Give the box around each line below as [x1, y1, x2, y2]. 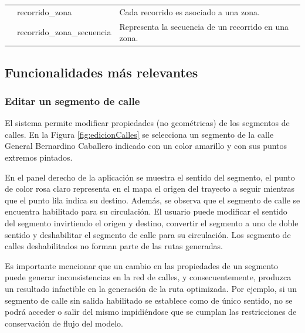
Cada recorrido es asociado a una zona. [119, 5, 260, 18]
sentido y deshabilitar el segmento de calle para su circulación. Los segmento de [5, 228, 291, 240]
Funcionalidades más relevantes [5, 63, 198, 81]
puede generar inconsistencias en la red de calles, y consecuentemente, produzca [5, 271, 292, 283]
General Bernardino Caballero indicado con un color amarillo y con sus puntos [5, 140, 287, 152]
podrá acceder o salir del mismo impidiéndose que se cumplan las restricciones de [5, 305, 297, 318]
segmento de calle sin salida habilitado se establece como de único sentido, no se [5, 294, 293, 306]
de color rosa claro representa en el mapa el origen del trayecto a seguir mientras [5, 182, 295, 195]
